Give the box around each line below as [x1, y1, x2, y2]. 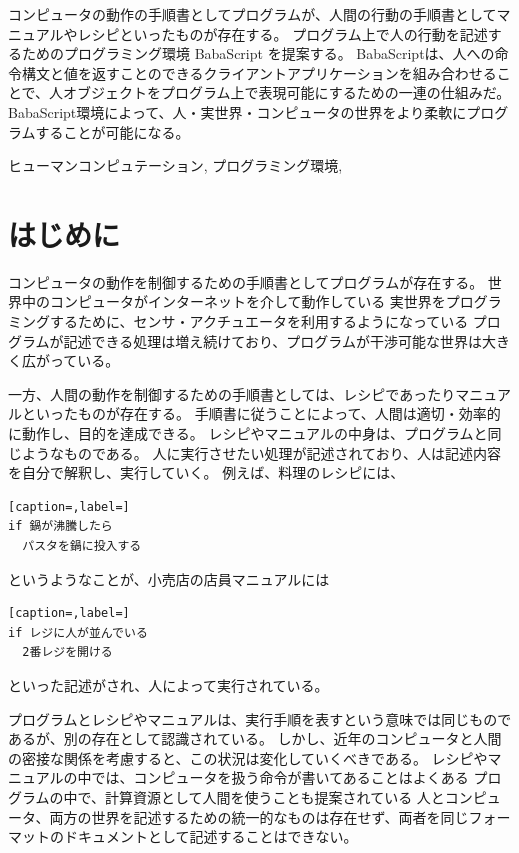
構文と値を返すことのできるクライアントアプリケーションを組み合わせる [21, 62, 497, 83]
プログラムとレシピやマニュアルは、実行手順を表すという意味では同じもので [8, 708, 512, 729]
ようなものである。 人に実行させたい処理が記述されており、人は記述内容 [21, 442, 502, 463]
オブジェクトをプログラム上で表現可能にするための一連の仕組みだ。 [63, 82, 511, 103]
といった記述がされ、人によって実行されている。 [8, 674, 329, 695]
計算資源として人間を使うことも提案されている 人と [105, 786, 445, 807]
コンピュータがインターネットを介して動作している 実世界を [49, 291, 446, 312]
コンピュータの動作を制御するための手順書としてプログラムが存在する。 [8, 271, 484, 292]
